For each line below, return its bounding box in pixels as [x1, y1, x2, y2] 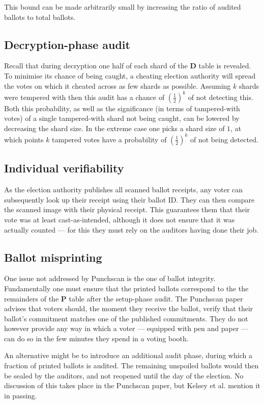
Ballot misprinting [4, 249, 102, 265]
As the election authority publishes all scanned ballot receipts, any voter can [4, 184, 243, 195]
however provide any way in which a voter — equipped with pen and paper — [4, 323, 249, 334]
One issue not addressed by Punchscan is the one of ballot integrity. [4, 273, 216, 284]
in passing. [4, 390, 37, 400]
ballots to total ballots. [4, 11, 76, 22]
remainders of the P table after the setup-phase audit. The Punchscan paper [4, 293, 243, 304]
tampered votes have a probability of [52, 134, 167, 144]
